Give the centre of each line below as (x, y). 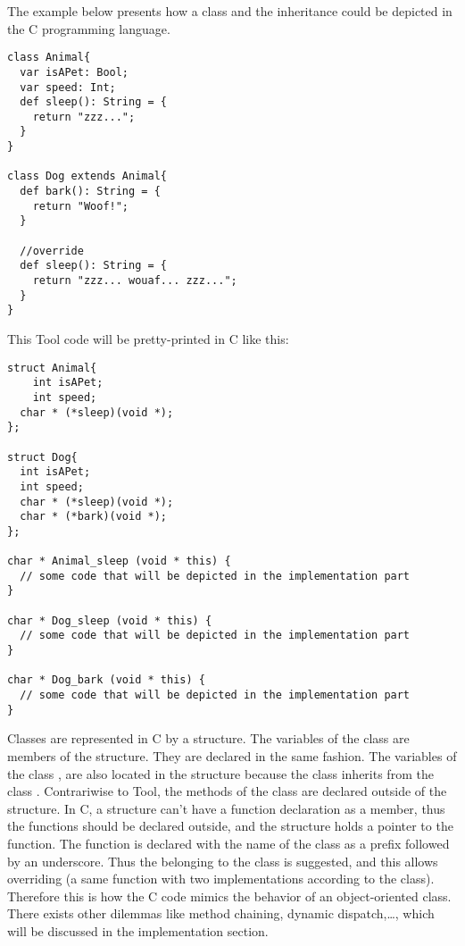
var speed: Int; (68, 87)
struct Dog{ (42, 457)
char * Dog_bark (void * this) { (106, 680)
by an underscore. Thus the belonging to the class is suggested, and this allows (223, 861)
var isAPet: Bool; (75, 72)
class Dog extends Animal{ (87, 176)
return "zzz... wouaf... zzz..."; (135, 281)
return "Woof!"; (81, 206)
